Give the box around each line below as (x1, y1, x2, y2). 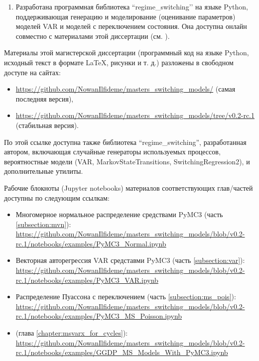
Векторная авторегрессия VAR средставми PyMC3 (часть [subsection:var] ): (15, 255, 245, 265)
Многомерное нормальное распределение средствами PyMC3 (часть (15, 209, 223, 220)
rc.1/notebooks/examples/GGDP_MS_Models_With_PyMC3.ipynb (15, 347, 228, 358)
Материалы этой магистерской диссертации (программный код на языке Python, (4, 47, 249, 58)
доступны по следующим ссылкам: (4, 192, 110, 203)
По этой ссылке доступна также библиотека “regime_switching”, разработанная (4, 136, 247, 147)
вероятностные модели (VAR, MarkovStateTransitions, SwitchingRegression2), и (4, 156, 250, 166)
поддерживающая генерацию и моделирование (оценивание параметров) (15, 11, 236, 21)
